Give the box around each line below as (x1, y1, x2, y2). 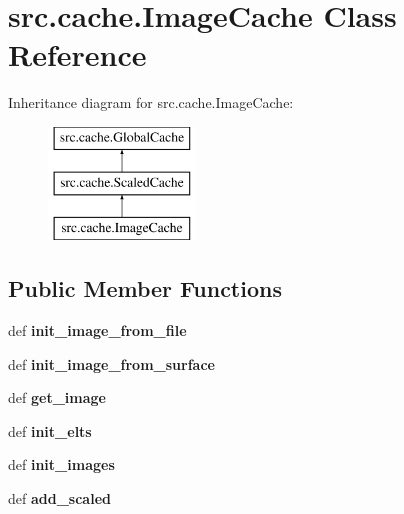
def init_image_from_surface (8, 353, 215, 374)
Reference (8, 34, 147, 75)
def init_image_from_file (8, 320, 187, 341)
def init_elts (8, 420, 92, 441)
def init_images (8, 454, 115, 475)
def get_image (8, 387, 106, 408)
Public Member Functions (8, 273, 282, 304)
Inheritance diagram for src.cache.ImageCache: (8, 92, 294, 113)
